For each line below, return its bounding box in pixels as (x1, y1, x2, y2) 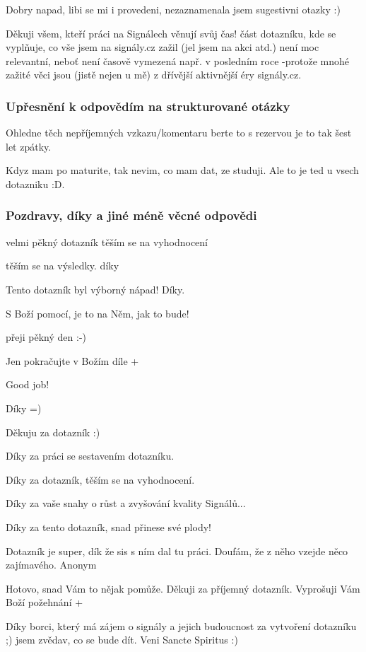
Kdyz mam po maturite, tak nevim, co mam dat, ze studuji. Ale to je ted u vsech (6, 163, 359, 177)
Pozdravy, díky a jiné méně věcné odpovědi (6, 206, 257, 224)
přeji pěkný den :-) (6, 330, 87, 344)
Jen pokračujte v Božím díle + (6, 353, 139, 368)
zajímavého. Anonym (6, 557, 97, 572)
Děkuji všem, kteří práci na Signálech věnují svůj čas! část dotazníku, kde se (6, 25, 336, 40)
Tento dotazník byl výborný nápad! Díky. (6, 281, 185, 296)
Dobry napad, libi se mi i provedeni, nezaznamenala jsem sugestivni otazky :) (6, 2, 341, 16)
